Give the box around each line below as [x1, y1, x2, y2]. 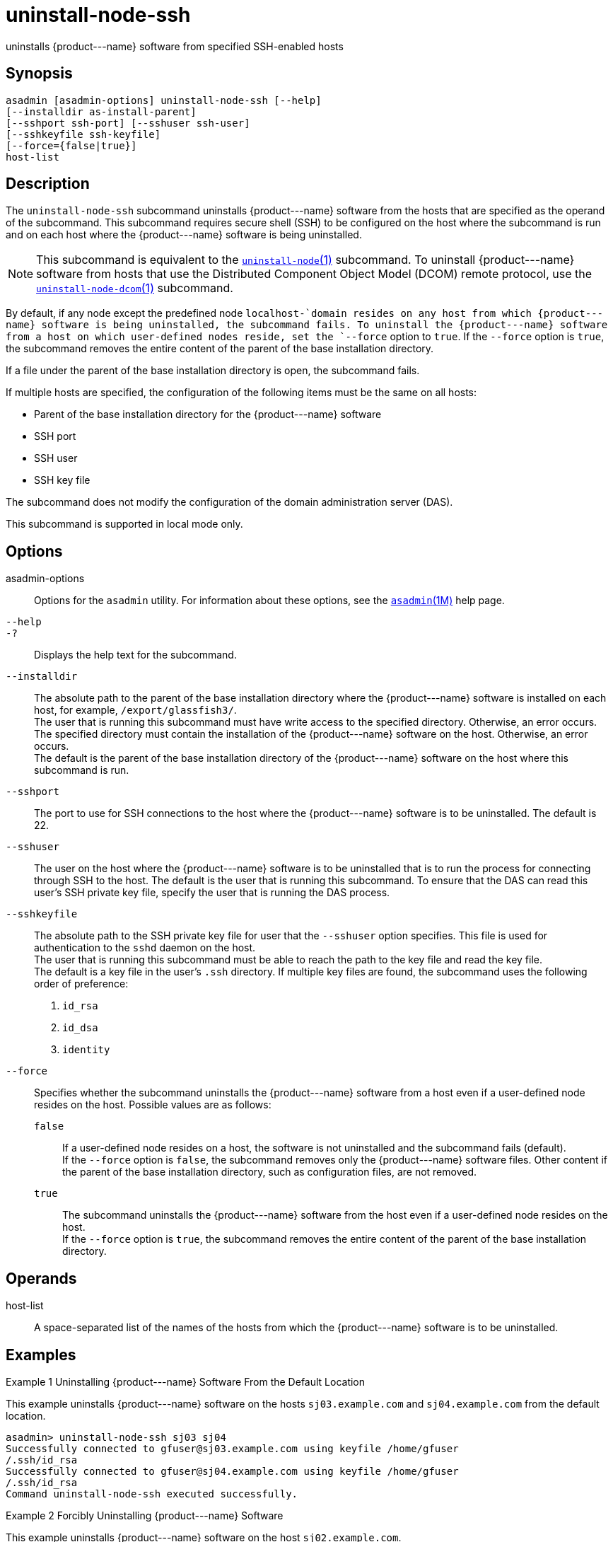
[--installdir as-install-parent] [6, 105, 197, 117]
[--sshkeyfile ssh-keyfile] [6, 128, 161, 140]
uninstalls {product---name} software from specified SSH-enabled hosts [6, 40, 344, 52]
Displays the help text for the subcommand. [34, 649, 237, 661]
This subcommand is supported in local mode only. [6, 518, 243, 531]
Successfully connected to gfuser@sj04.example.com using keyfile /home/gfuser [6, 1465, 459, 1477]
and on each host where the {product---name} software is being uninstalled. [6, 228, 362, 241]
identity [62, 1044, 110, 1056]
